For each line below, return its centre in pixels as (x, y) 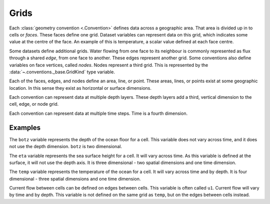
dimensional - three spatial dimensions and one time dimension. (75, 179)
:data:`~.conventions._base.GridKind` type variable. (62, 72)
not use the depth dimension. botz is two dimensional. (66, 147)
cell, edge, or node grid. (34, 104)
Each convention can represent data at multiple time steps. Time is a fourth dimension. (98, 113)
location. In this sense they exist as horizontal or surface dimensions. (80, 88)
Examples (25, 127)
